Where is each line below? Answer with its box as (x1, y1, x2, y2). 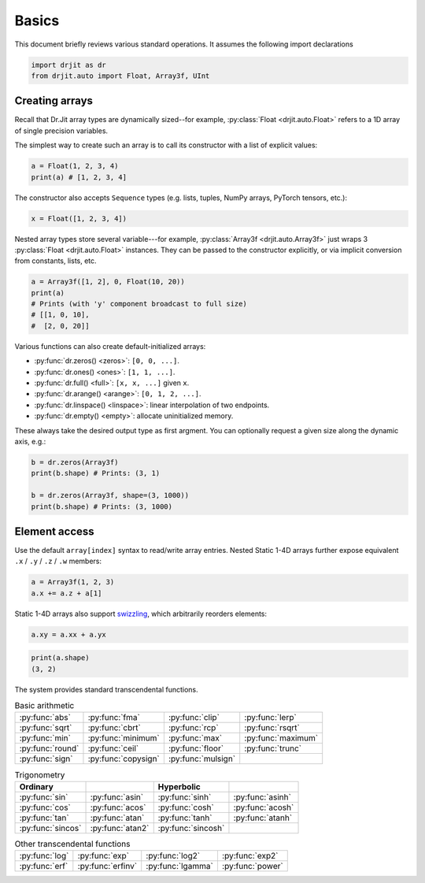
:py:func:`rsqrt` (244, 722, 301, 733)
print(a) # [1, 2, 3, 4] (31, 173, 128, 181)
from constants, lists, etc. (14, 256, 98, 265)
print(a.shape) (31, 654, 90, 662)
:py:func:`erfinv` (77, 861, 138, 872)
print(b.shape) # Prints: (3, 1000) (31, 502, 173, 511)
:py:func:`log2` (146, 851, 201, 862)
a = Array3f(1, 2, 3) (31, 577, 115, 587)
